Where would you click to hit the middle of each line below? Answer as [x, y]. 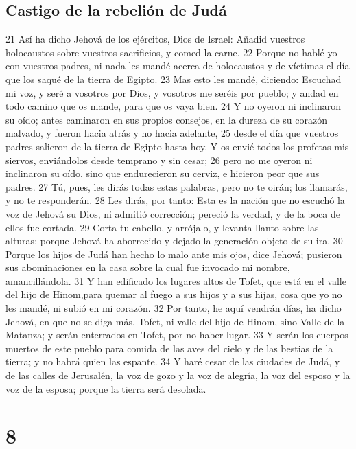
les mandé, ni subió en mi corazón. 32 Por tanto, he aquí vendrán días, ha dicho [174, 308]
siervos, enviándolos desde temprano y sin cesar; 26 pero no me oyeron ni [159, 160]
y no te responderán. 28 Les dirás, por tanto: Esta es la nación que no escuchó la [175, 200]
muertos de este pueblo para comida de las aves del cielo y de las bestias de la [169, 348]
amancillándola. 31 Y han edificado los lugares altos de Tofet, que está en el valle [176, 280]
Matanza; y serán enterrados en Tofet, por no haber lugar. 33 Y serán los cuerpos [177, 335]
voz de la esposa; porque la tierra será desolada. [106, 388]
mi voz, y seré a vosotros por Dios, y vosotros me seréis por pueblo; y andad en [172, 92]
